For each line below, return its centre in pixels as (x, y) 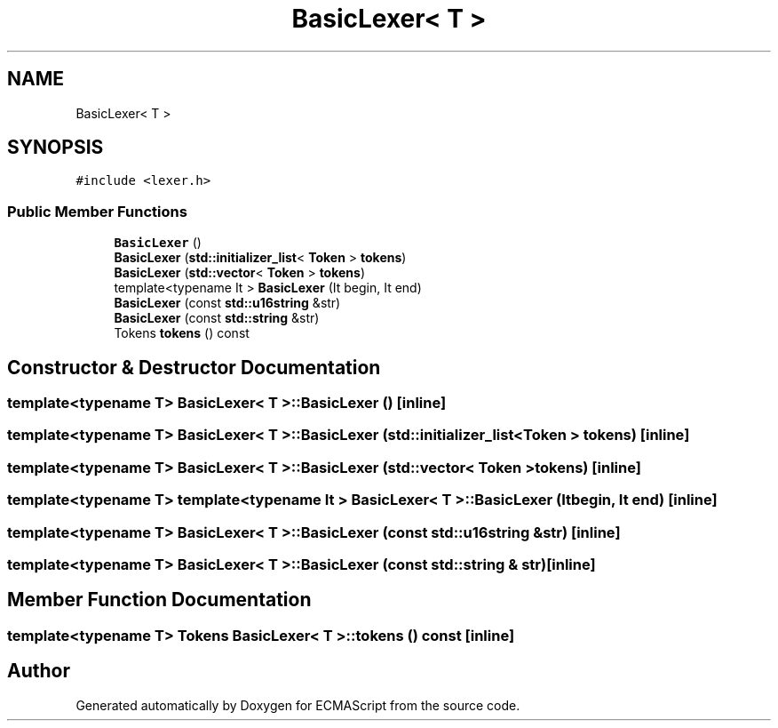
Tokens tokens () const (182, 333)
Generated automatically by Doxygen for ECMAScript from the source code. (298, 705)
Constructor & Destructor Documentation (194, 367)
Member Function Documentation (159, 600)
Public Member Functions (97, 211)
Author (39, 671)
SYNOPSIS (56, 148)
